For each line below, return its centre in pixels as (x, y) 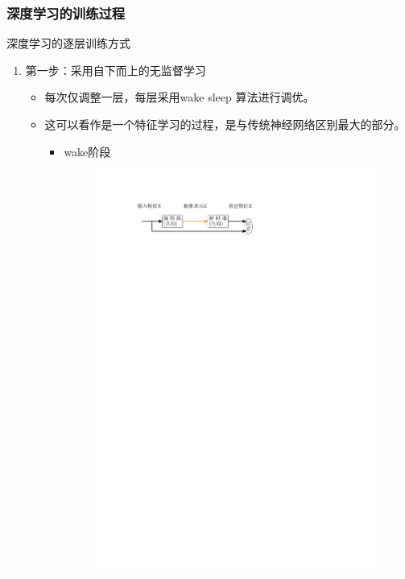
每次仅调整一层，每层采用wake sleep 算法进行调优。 (180, 97)
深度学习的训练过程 (66, 12)
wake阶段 (87, 151)
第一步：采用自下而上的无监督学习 (116, 70)
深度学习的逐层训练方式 (68, 43)
